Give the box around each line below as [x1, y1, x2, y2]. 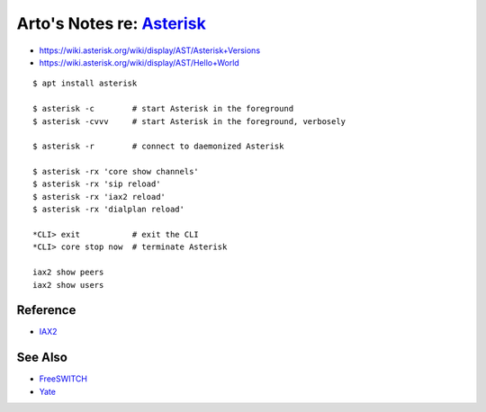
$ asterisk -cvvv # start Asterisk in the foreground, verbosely [32, 116, 346, 126]
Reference [16, 302, 76, 318]
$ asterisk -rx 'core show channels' [32, 166, 200, 177]
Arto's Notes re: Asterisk [16, 13, 206, 33]
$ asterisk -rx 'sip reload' [32, 179, 161, 189]
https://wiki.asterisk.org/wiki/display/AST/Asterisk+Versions [39, 45, 261, 56]
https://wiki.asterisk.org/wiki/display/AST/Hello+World [39, 57, 240, 67]
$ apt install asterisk [32, 78, 138, 89]
